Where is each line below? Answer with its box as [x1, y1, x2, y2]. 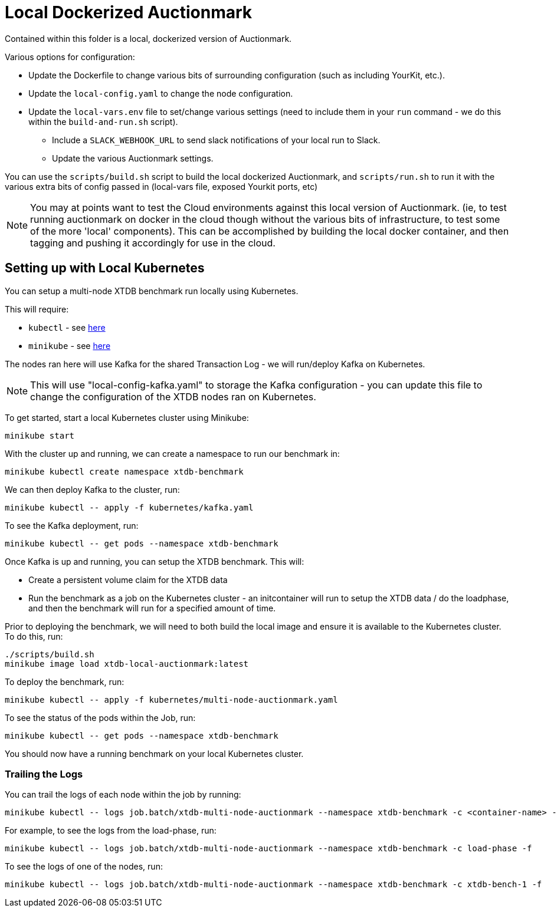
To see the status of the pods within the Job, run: [5, 712, 196, 723]
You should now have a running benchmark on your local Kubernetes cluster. [5, 748, 304, 759]
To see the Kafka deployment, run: [5, 520, 139, 531]
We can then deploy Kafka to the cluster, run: [5, 484, 180, 495]
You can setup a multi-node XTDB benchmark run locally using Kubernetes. [5, 285, 299, 296]
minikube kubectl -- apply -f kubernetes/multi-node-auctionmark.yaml [5, 694, 338, 704]
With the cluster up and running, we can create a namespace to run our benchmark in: [5, 448, 340, 459]
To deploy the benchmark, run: [5, 676, 124, 687]
